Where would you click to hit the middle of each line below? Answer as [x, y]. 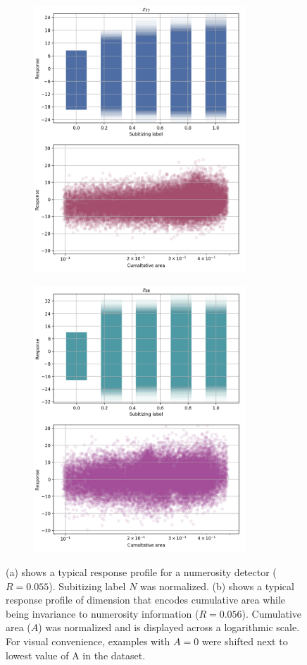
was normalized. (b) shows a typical [217, 586]
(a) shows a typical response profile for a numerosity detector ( [141, 572]
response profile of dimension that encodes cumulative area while [146, 600]
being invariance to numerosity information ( [102, 613]
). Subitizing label [87, 586]
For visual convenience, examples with [88, 641]
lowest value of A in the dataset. [76, 655]
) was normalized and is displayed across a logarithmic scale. [169, 627]
